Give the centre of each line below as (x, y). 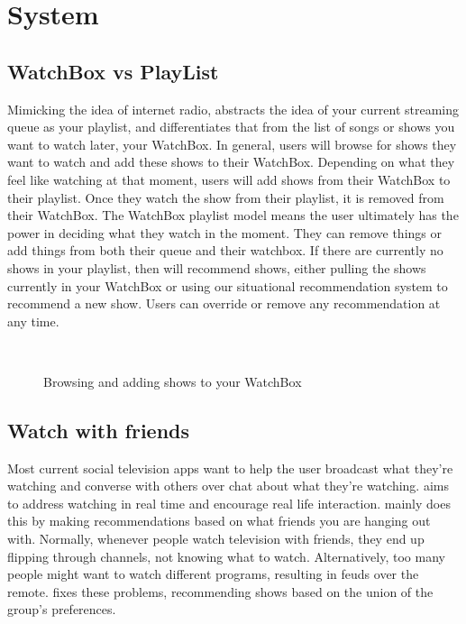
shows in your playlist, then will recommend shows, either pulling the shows (217, 267)
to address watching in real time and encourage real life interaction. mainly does (229, 503)
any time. (33, 321)
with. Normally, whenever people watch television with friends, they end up (216, 539)
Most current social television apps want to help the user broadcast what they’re (230, 468)
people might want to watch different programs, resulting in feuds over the (213, 574)
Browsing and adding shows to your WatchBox (173, 381)
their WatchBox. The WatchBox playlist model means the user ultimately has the (233, 215)
